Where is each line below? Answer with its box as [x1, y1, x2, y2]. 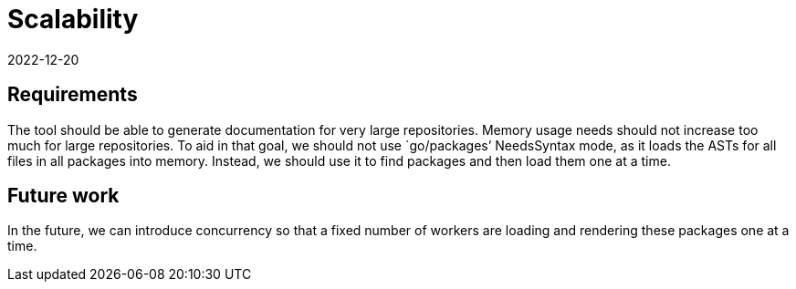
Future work [7, 184, 120, 208]
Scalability [7, 4, 139, 35]
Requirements [7, 83, 138, 107]
